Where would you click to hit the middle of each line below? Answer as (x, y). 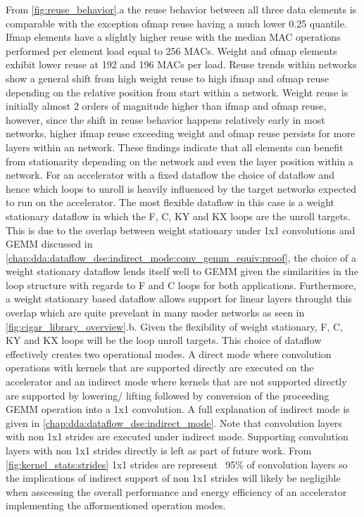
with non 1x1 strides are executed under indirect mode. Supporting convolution (177, 436)
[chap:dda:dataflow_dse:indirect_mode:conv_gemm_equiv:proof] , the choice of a (181, 257)
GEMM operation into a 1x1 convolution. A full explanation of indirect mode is (178, 409)
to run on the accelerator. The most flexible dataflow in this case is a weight (170, 202)
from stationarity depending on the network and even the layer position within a (180, 161)
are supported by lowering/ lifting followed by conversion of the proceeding (168, 395)
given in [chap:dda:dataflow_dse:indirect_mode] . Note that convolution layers (174, 422)
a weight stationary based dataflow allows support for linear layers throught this (179, 299)
